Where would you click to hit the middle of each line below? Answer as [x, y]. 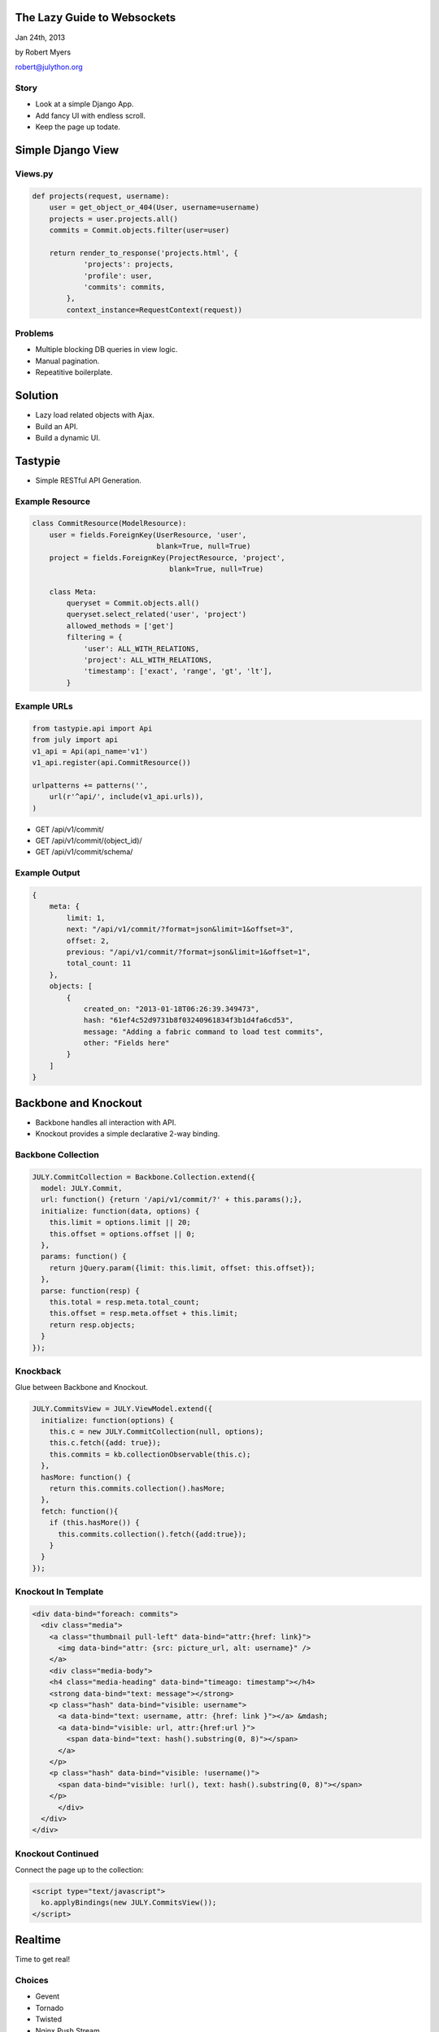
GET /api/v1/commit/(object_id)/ [89, 840]
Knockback [38, 1371]
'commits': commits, [124, 287]
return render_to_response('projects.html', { [144, 253]
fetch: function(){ [80, 1511]
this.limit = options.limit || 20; [120, 1222]
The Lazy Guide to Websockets [96, 17]
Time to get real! [43, 1960]
